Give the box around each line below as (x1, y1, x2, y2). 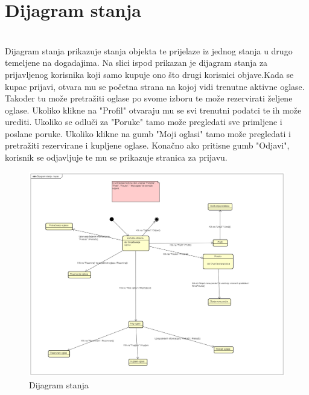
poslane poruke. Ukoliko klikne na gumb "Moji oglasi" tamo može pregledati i (5, 127, 291, 140)
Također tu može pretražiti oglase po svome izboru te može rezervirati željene (5, 92, 293, 104)
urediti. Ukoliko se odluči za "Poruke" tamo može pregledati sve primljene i (5, 115, 282, 128)
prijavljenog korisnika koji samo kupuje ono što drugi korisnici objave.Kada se (5, 68, 294, 80)
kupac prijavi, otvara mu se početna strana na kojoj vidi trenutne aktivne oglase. (5, 80, 305, 92)
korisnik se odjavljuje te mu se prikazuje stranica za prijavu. (5, 151, 228, 164)
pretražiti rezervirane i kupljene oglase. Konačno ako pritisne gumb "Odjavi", (5, 139, 290, 152)
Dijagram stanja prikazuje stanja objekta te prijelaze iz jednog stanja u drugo (5, 44, 293, 57)
